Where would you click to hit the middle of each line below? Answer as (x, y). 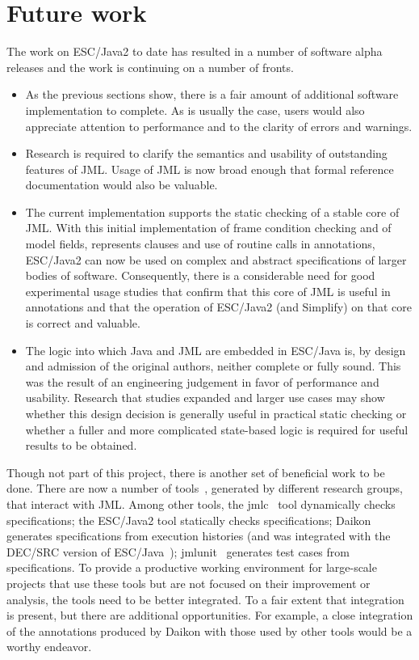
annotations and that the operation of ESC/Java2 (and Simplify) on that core (218, 307)
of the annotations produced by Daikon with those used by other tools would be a (209, 630)
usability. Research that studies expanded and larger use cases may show (205, 398)
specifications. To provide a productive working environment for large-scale (192, 567)
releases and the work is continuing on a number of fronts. (150, 67)
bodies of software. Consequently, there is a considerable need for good (200, 275)
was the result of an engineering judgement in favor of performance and (202, 381)
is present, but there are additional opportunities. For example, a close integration (210, 615)
